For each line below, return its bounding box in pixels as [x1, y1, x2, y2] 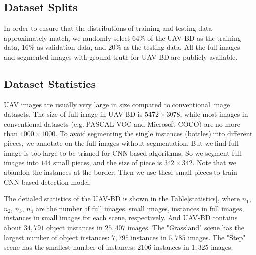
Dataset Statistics [4, 76, 96, 91]
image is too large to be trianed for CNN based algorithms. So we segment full [4, 147, 242, 158]
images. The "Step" [188, 232, 246, 242]
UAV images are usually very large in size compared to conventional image [4, 99, 230, 109]
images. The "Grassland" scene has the [128, 222, 244, 232]
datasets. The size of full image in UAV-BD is [4, 109, 143, 119]
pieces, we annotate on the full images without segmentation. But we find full [4, 138, 239, 148]
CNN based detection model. [4, 176, 91, 187]
